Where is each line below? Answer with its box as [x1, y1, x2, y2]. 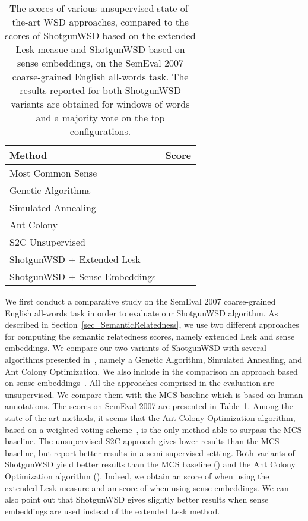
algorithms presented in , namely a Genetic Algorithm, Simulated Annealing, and [5, 353, 302, 365]
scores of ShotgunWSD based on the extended [5, 29, 196, 42]
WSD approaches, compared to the [43, 15, 189, 29]
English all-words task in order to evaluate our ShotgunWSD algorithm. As [5, 306, 278, 319]
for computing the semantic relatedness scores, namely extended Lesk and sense [5, 329, 295, 342]
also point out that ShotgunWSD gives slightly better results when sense [5, 493, 269, 506]
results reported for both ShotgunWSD [20, 83, 181, 97]
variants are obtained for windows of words [11, 97, 190, 111]
